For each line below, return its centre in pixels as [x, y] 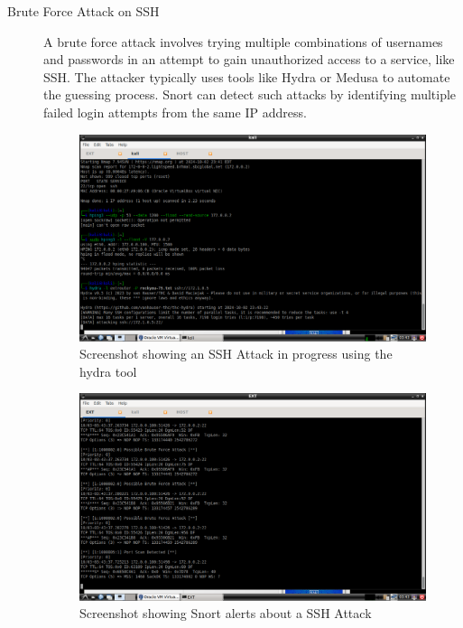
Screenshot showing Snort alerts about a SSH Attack [226, 613]
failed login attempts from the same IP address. [175, 112]
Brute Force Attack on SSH [83, 11]
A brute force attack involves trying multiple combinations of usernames [243, 41]
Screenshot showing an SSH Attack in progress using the [236, 354]
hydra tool [108, 371]
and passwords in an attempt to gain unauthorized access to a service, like [249, 59]
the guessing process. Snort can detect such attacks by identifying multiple [250, 94]
